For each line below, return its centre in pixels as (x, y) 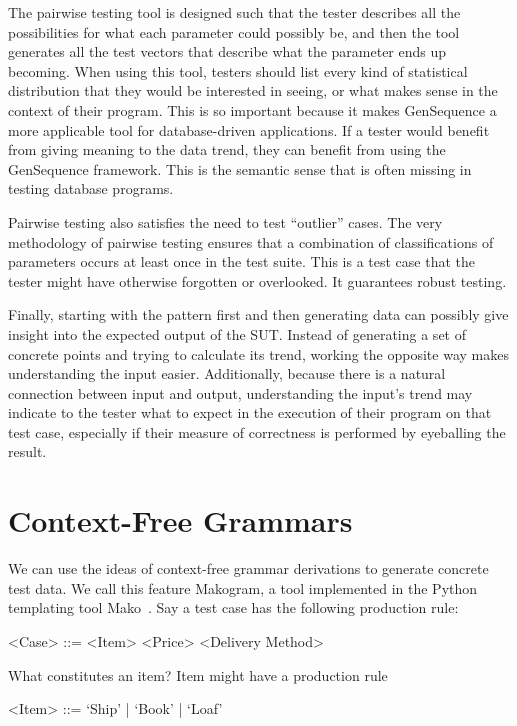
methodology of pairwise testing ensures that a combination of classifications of (251, 241)
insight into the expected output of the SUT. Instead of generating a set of (237, 333)
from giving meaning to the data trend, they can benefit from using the (227, 149)
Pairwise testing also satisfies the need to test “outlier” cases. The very (225, 221)
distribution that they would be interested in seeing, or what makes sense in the (253, 90)
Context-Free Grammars (180, 520)
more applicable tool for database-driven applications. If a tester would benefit (249, 129)
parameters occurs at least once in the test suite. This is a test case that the (241, 261)
